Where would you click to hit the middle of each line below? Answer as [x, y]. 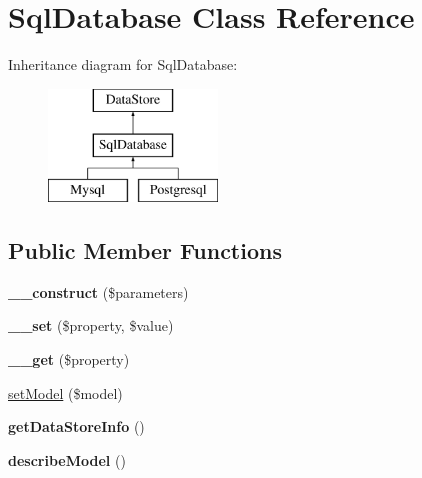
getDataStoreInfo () [76, 426]
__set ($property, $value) [91, 325]
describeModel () [67, 459]
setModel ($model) [65, 392]
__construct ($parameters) [98, 291]
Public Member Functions [145, 250]
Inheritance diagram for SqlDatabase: [123, 64]
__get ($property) [69, 359]
